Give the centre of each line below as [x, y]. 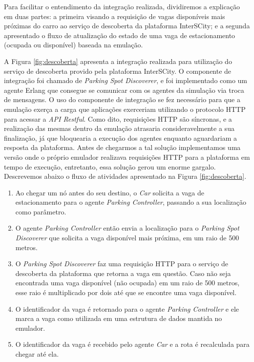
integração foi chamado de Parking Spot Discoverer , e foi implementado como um [126, 80]
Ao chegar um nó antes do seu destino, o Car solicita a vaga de [110, 192]
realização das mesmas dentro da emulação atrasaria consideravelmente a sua [119, 128]
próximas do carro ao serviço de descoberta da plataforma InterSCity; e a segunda [127, 26]
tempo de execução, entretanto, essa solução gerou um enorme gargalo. [110, 166]
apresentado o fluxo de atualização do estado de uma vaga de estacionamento [120, 35]
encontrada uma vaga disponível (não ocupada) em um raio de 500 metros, [127, 283]
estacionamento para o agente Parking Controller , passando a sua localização [131, 202]
